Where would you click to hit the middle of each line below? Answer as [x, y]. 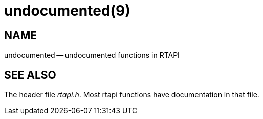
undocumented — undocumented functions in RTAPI [92, 55]
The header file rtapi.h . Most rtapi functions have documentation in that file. [132, 95]
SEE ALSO [30, 75]
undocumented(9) [67, 11]
